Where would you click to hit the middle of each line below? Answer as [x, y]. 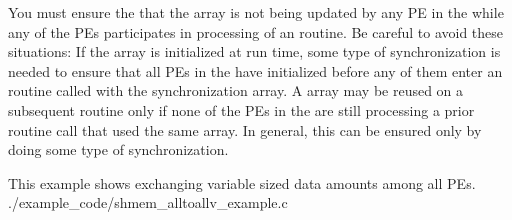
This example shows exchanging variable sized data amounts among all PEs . [242, 182]
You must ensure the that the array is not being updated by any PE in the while [256, 12]
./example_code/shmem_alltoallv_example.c [148, 202]
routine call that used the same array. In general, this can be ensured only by [245, 129]
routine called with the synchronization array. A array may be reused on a [236, 90]
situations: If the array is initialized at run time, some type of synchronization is [254, 51]
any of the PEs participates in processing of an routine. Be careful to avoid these [256, 31]
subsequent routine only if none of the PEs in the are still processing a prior [241, 109]
